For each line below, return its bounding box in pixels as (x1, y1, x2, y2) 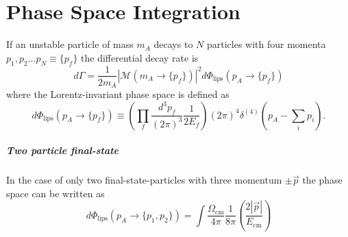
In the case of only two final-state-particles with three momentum (6, 173, 282, 187)
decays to (153, 37, 193, 51)
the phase (302, 173, 343, 187)
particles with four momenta (206, 37, 326, 51)
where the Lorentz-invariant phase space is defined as (6, 87, 229, 101)
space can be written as (6, 186, 105, 200)
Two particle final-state (6, 143, 119, 158)
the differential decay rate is (81, 50, 199, 64)
